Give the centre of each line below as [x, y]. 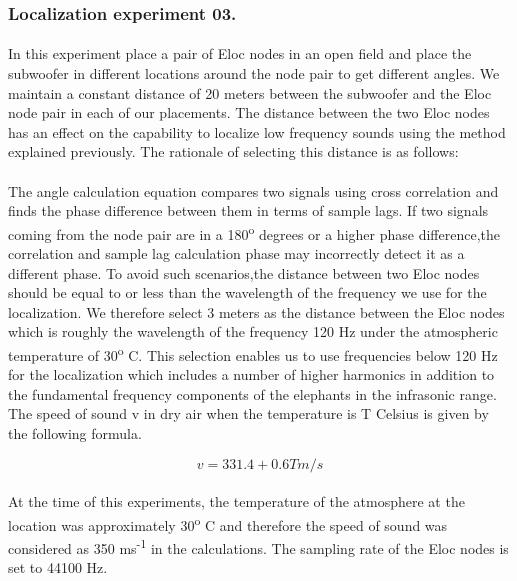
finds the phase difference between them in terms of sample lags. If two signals [248, 210]
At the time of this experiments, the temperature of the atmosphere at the [236, 501]
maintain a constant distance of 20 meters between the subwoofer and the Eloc [250, 92]
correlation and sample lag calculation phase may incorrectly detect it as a [236, 253]
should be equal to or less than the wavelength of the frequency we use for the [247, 292]
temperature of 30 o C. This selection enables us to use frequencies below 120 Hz [253, 353]
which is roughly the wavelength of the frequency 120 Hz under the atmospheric [253, 331]
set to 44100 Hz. [58, 567]
